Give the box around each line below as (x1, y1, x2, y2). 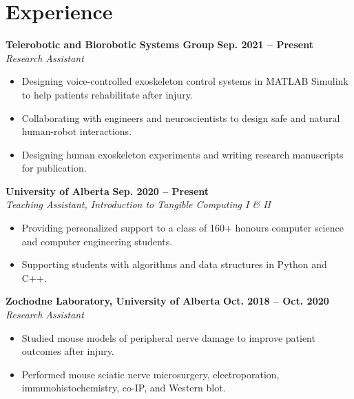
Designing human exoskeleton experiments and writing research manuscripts (21, 147, 344, 161)
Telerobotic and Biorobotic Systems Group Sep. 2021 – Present (6, 37, 313, 52)
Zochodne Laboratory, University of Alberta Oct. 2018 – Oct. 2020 (6, 294, 329, 308)
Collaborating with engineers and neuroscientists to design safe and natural (21, 110, 340, 125)
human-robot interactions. (21, 124, 132, 139)
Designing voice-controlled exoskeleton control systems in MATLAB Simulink (21, 74, 348, 88)
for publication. (21, 161, 87, 175)
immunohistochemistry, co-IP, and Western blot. (21, 380, 226, 395)
